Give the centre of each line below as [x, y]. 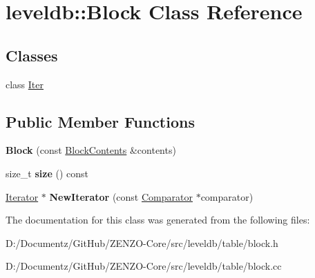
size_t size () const [47, 173]
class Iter [25, 84]
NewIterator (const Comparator [121, 196]
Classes [32, 55]
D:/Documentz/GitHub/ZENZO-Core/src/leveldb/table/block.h [142, 242]
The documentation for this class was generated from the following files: [158, 220]
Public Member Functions [100, 121]
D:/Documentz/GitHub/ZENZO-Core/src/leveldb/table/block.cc [144, 266]
